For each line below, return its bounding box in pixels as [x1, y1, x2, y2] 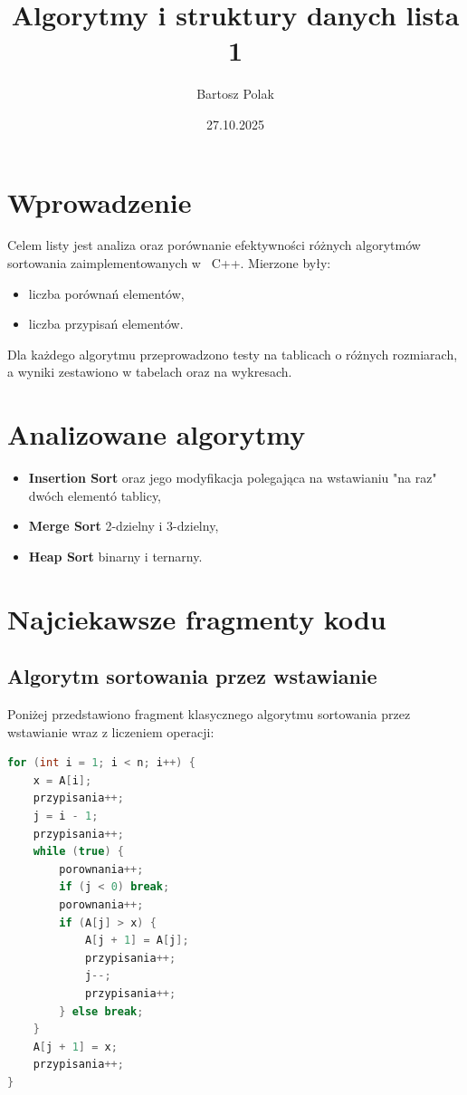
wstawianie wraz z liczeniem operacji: [7, 722, 214, 741]
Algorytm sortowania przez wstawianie [7, 662, 377, 690]
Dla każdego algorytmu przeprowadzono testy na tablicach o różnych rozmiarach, [7, 344, 458, 363]
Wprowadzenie [7, 183, 192, 220]
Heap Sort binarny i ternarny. [28, 546, 203, 565]
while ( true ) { [33, 845, 124, 859]
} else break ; [59, 1004, 144, 1018]
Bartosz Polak [196, 84, 274, 103]
